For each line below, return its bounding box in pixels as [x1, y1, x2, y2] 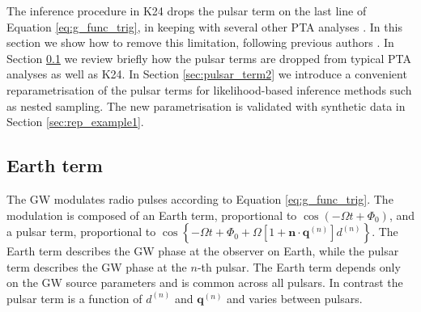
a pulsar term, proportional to [6, 223, 156, 240]
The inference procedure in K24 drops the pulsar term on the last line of [6, 2, 367, 19]
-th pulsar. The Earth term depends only [197, 258, 401, 275]
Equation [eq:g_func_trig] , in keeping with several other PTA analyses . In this [6, 18, 402, 35]
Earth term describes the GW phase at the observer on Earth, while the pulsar [6, 242, 399, 259]
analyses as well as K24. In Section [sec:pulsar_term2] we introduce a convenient [6, 65, 407, 82]
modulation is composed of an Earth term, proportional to [6, 206, 297, 223]
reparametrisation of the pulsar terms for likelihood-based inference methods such [6, 81, 412, 98]
